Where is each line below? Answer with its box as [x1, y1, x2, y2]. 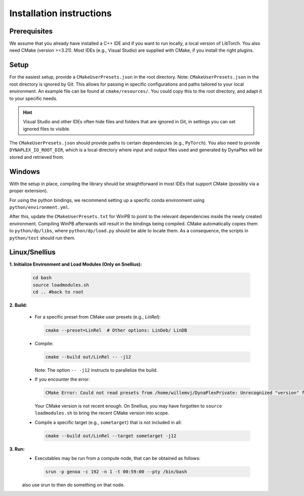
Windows [9, 167, 40, 176]
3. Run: [9, 446, 25, 452]
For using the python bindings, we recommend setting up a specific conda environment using [9, 197, 205, 203]
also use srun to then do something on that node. [22, 482, 125, 488]
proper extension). [9, 188, 48, 194]
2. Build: [9, 302, 27, 308]
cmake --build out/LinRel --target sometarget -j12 [45, 433, 177, 439]
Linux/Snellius [9, 248, 56, 257]
